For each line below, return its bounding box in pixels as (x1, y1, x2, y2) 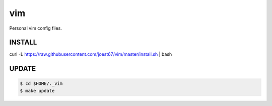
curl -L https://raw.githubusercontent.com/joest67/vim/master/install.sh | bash (9, 51, 172, 57)
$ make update (20, 88, 55, 93)
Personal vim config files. (9, 25, 62, 31)
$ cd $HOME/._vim (20, 81, 63, 86)
